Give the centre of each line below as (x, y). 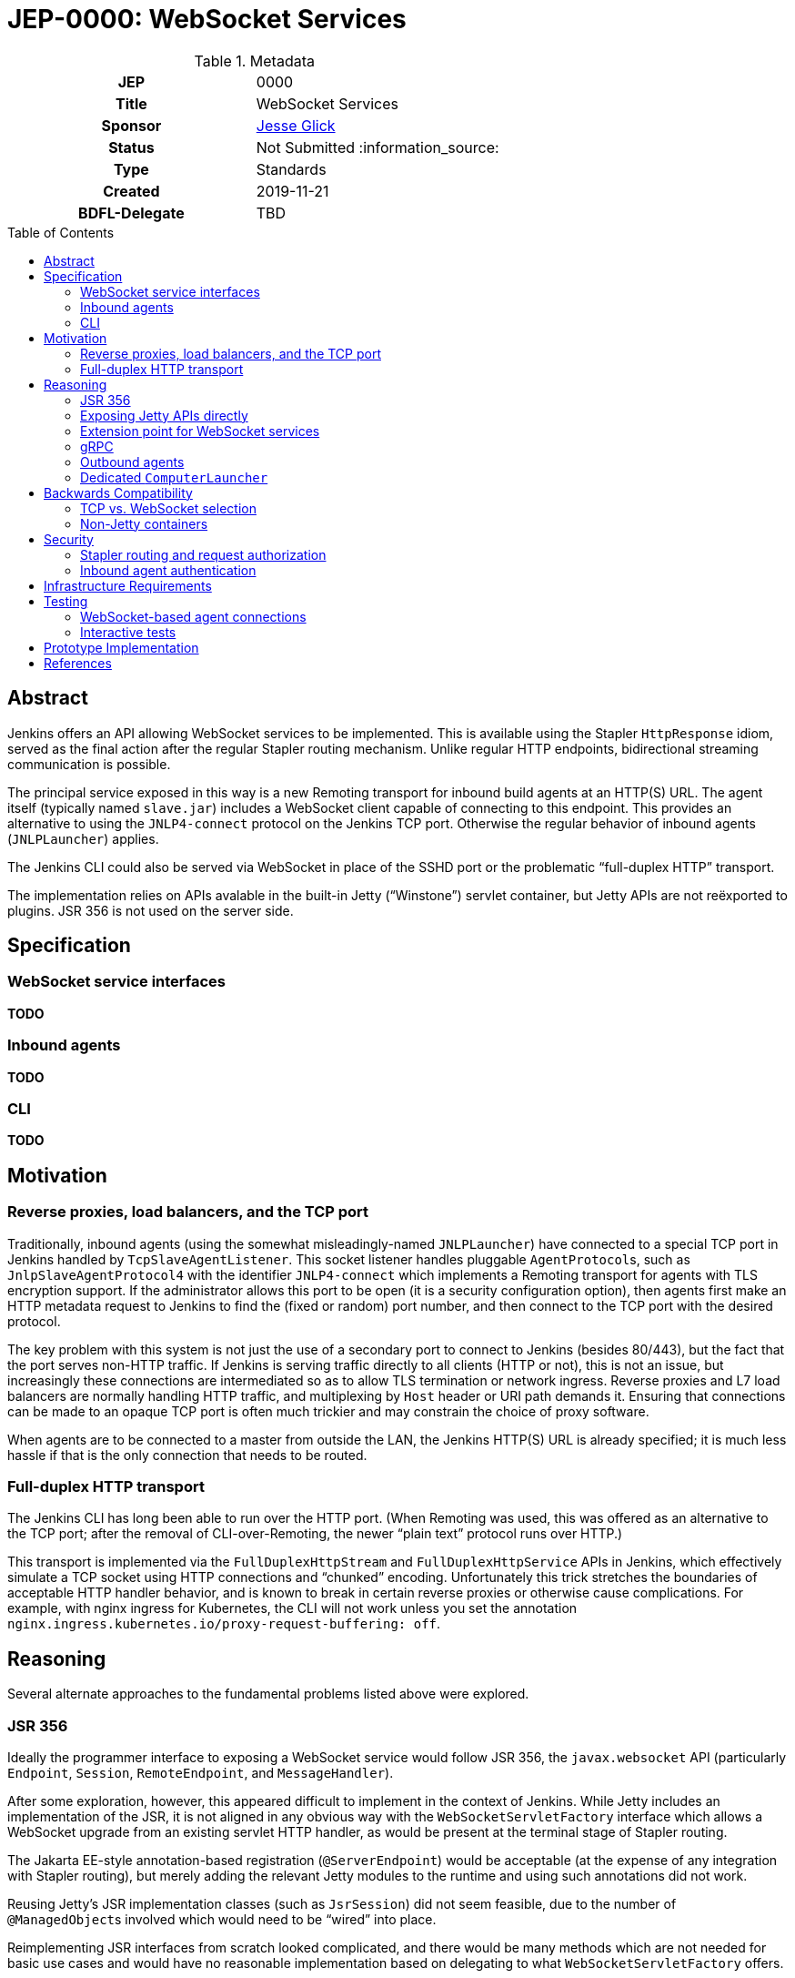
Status (131, 147)
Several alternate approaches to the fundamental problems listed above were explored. (268, 1694)
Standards (291, 169)
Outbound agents (132, 462)
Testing (66, 601)
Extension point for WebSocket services (200, 431)
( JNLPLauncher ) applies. (83, 838)
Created (131, 191)
